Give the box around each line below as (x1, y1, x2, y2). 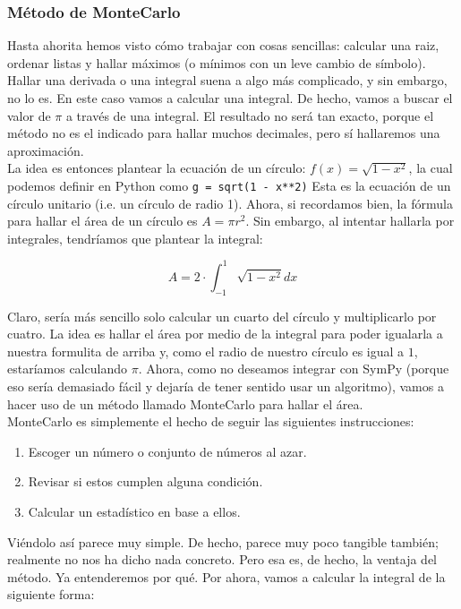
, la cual (408, 159, 453, 177)
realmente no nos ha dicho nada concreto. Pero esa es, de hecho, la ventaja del (7, 550, 437, 569)
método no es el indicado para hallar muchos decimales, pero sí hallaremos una (7, 124, 440, 142)
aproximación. (7, 141, 84, 159)
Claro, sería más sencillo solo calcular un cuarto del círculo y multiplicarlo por (7, 306, 437, 325)
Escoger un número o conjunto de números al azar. (28, 442, 307, 460)
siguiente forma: (7, 585, 95, 604)
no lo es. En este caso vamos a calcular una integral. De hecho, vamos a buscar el (7, 89, 453, 107)
